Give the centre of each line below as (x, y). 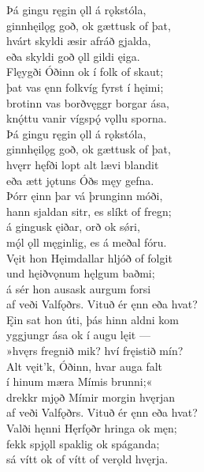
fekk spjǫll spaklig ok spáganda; (83, 443)
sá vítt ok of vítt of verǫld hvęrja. (87, 459)
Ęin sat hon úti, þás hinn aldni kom (93, 319)
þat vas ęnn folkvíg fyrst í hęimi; (85, 87)
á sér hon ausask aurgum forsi (79, 288)
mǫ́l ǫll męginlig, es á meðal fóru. (87, 242)
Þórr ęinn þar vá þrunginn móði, (85, 196)
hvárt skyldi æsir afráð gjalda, (79, 41)
